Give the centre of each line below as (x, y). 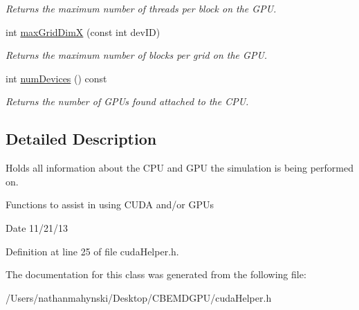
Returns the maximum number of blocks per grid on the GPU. (137, 55)
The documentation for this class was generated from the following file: (156, 274)
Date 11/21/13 (37, 227)
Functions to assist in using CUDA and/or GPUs (110, 204)
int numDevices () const (56, 78)
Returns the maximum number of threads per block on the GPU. (141, 8)
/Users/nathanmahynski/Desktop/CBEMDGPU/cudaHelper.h (139, 297)
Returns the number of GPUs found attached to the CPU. (127, 101)
